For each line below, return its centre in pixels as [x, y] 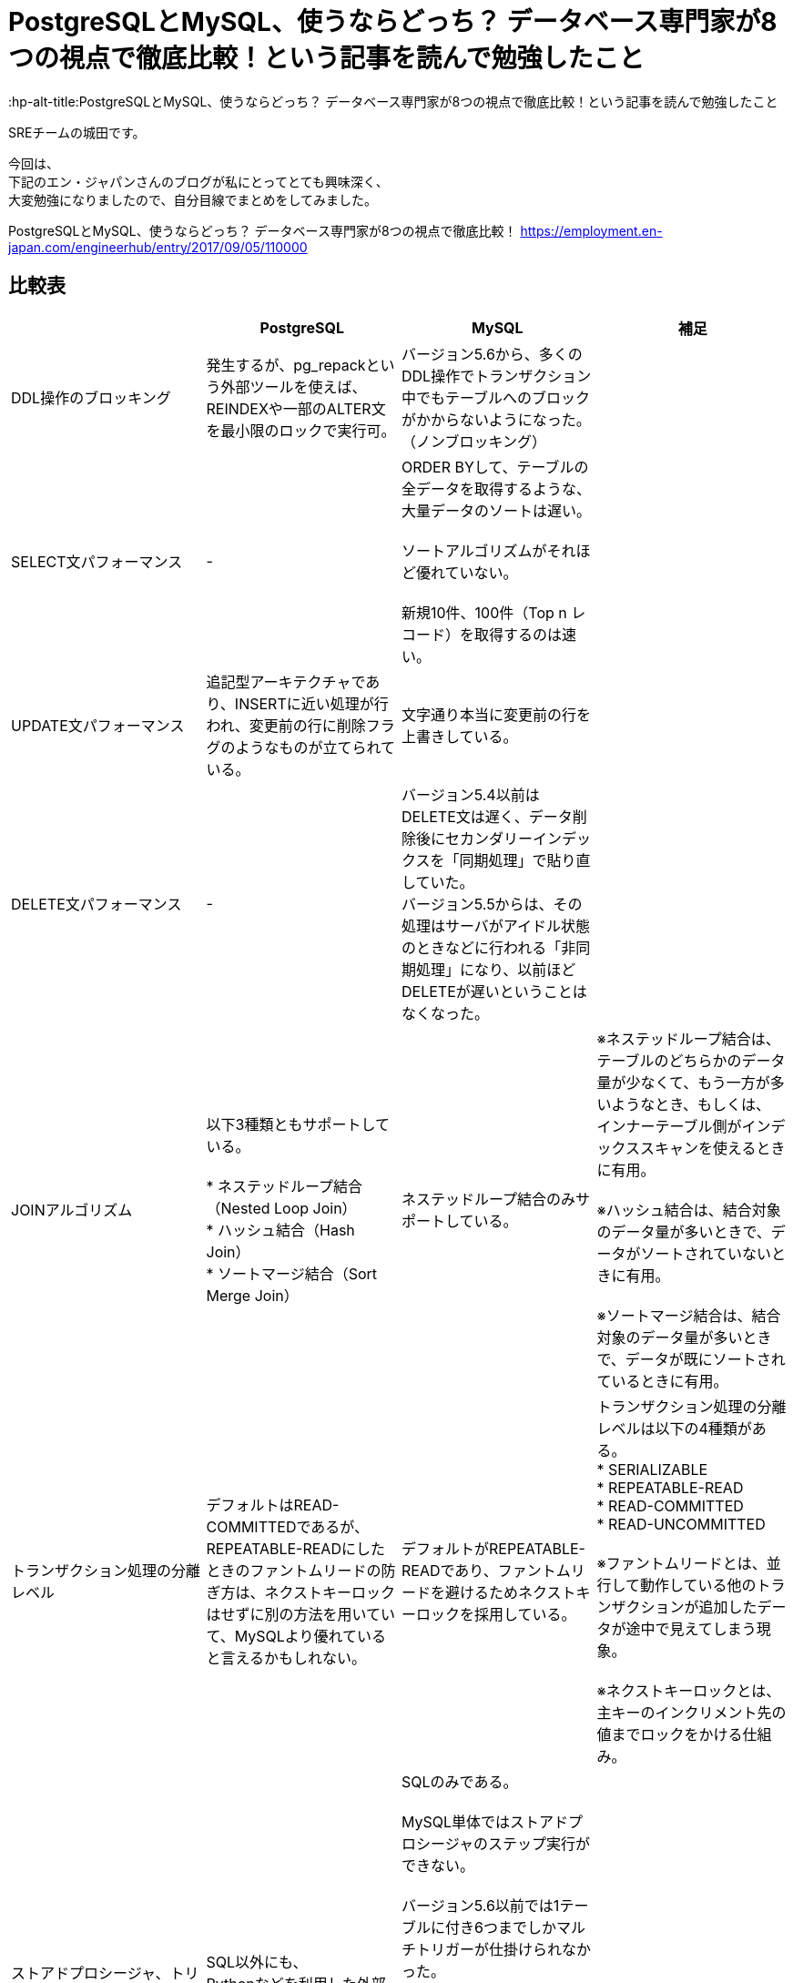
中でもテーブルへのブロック [496, 397]
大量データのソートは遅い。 [497, 510]
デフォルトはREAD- [273, 1505]
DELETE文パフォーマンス [97, 904]
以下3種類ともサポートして [298, 1124]
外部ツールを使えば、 [294, 386]
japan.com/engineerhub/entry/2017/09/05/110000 [158, 247]
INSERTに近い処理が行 [311, 703]
